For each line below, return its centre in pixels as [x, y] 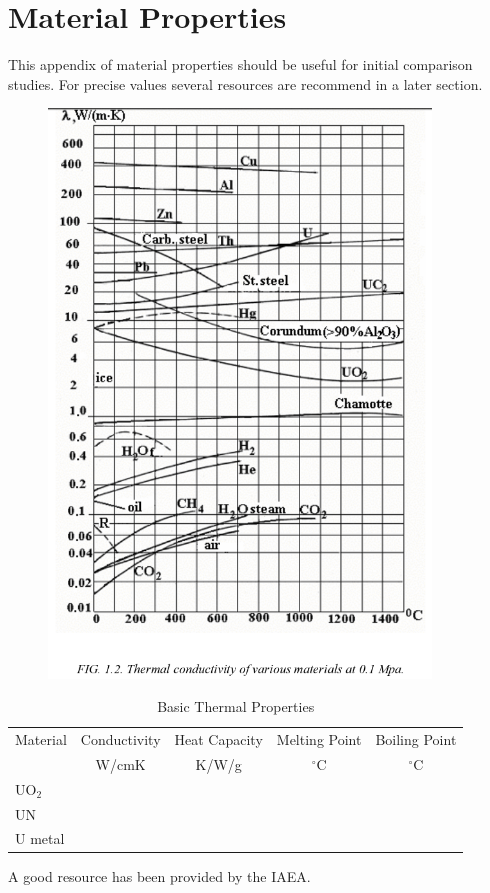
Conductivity [120, 738]
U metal [40, 838]
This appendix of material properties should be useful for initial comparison [240, 64]
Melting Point [319, 738]
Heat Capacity [218, 738]
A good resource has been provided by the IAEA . [159, 876]
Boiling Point [416, 738]
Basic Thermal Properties [236, 706]
